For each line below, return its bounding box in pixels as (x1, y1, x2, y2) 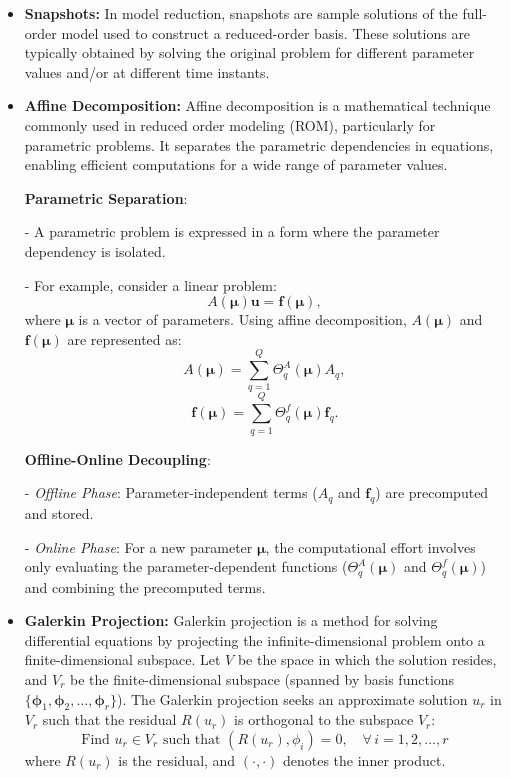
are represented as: (67, 328, 182, 349)
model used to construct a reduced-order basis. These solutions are (61, 22, 471, 43)
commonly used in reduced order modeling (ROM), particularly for (24, 114, 436, 135)
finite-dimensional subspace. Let (24, 649, 221, 670)
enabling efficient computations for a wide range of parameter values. (24, 154, 448, 175)
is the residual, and (118, 749, 236, 770)
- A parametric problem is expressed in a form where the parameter (24, 221, 440, 242)
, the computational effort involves (265, 536, 476, 557)
